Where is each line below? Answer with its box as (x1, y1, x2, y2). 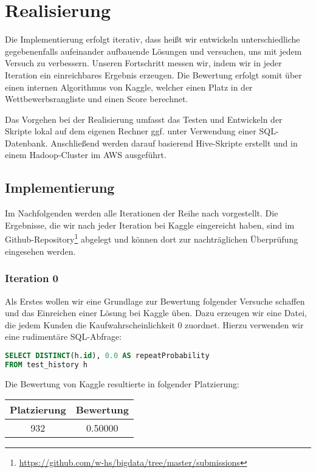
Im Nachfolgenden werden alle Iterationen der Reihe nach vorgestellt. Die (5, 207, 278, 219)
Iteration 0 (5, 271, 59, 286)
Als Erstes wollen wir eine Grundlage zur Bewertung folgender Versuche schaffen (5, 294, 305, 307)
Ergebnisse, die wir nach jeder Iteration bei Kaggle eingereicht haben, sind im (5, 218, 295, 231)
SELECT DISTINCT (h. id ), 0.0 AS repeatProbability (5, 351, 210, 360)
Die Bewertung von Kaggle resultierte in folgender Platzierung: (5, 377, 239, 390)
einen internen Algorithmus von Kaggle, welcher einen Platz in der (5, 80, 253, 93)
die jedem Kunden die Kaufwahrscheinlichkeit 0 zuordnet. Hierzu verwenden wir (5, 318, 304, 331)
